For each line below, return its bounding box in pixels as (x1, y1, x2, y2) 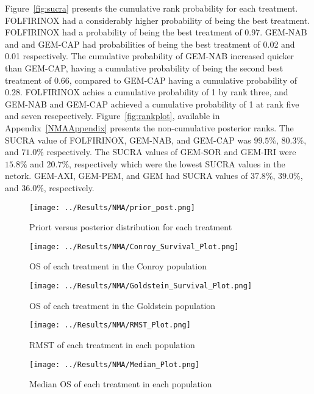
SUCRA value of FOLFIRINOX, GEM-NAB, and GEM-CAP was (5, 133, 251, 146)
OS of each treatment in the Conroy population (29, 260, 207, 272)
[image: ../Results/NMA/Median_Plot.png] (29, 360, 200, 369)
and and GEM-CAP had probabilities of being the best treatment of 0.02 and (5, 37, 295, 50)
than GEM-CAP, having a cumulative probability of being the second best (5, 61, 284, 74)
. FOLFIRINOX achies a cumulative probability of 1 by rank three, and (20, 86, 288, 98)
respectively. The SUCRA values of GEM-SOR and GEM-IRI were (46, 145, 296, 158)
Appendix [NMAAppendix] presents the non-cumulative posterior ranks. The (5, 121, 294, 134)
